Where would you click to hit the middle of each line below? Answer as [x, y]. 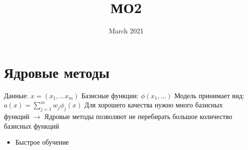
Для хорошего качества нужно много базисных [154, 105]
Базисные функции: [110, 95]
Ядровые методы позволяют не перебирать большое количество [138, 116]
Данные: [16, 95]
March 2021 [126, 31]
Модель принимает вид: [209, 95]
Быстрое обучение [42, 142]
